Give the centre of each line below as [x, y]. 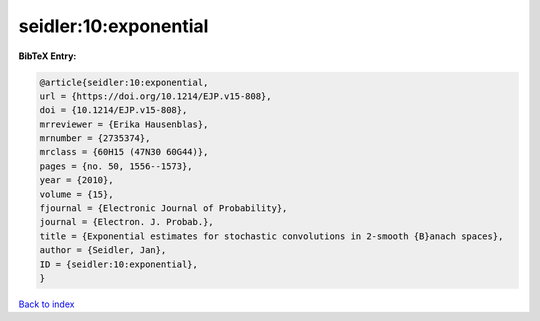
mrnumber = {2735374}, [95, 138]
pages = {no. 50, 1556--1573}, [116, 166]
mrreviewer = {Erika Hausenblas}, [124, 124]
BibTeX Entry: [47, 56]
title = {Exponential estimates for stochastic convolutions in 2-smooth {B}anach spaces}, [271, 236]
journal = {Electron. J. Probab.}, [126, 222]
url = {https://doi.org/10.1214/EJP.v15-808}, [155, 96]
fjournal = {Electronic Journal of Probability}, [163, 208]
